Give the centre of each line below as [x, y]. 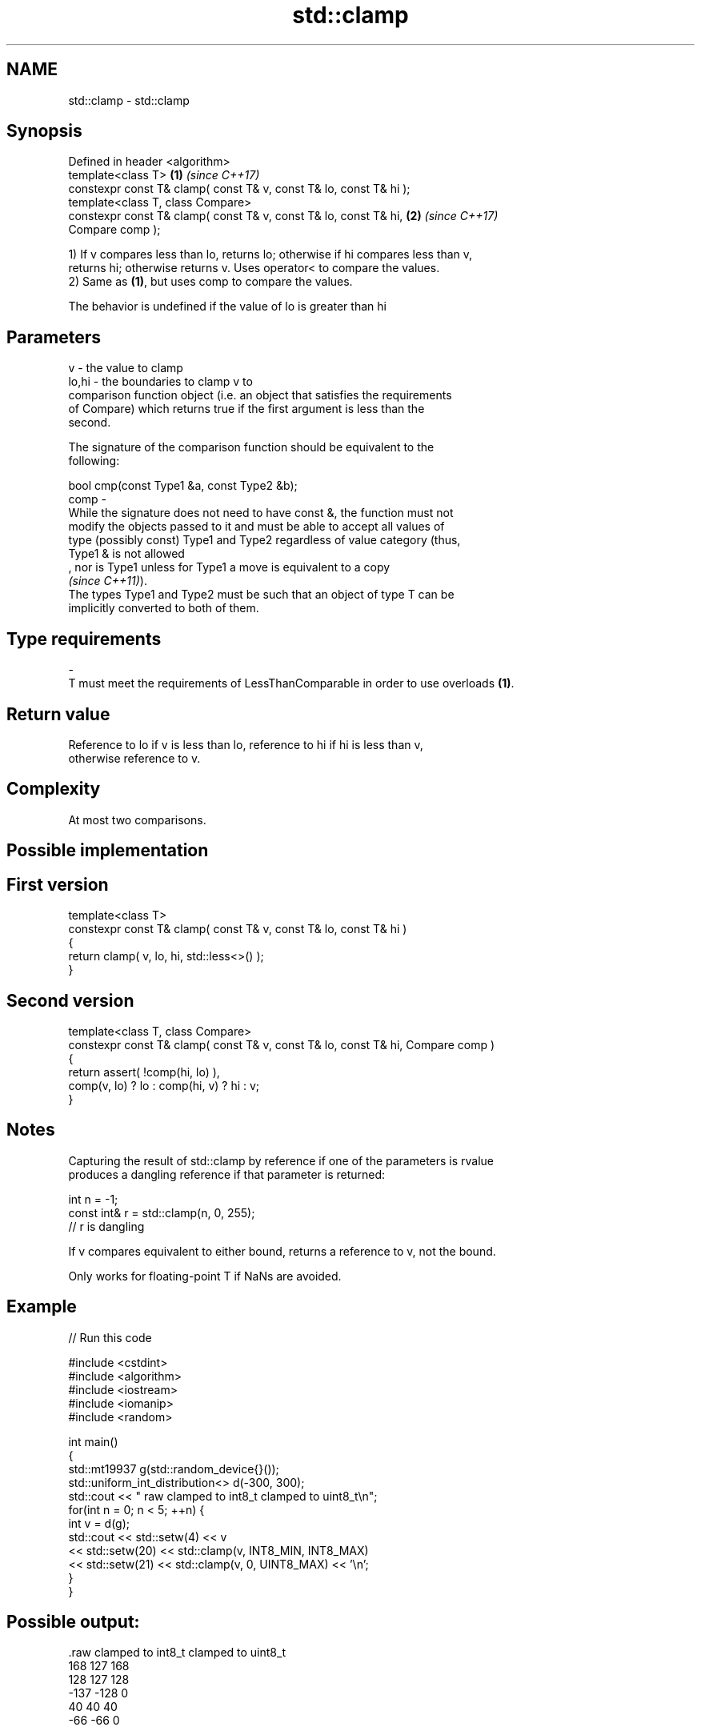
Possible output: [73, 1622]
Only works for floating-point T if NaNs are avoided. [205, 1276]
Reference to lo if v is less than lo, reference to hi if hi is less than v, [246, 744]
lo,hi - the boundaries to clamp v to [160, 382]
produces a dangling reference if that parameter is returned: [227, 1174]
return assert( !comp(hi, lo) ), [144, 1072]
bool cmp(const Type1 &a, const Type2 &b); [183, 486]
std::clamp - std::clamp [129, 100]
